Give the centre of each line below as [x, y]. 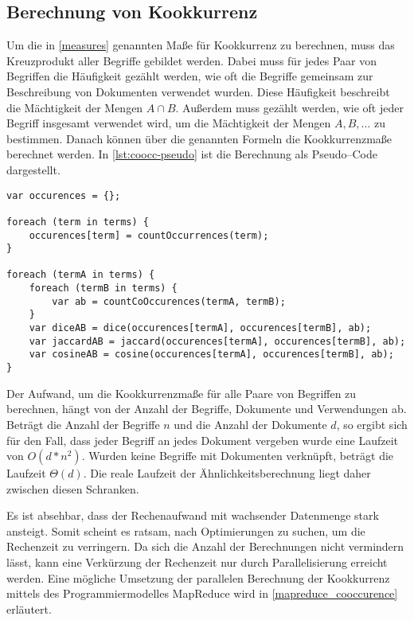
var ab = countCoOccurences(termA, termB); [169, 301]
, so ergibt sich [372, 424]
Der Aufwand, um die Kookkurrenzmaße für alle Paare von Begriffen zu [182, 393]
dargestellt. [33, 169]
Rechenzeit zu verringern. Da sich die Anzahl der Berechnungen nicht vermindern [205, 546]
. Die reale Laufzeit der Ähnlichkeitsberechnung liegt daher [227, 473]
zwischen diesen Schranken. [73, 488]
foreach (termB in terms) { [103, 289]
